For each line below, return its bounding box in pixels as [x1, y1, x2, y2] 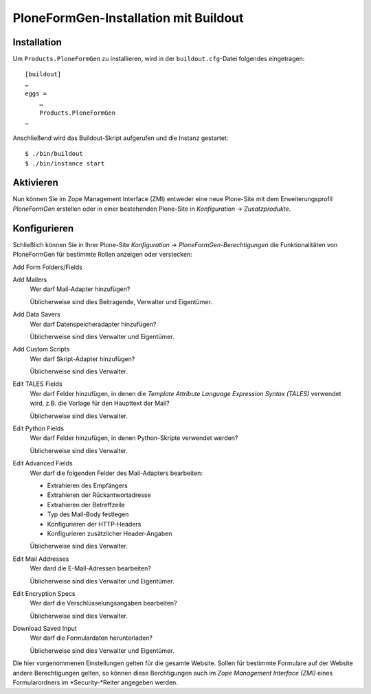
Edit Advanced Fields [12, 459, 73, 467]
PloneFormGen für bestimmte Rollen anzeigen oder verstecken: [12, 251, 192, 259]
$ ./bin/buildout [25, 150, 83, 158]
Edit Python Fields [12, 424, 65, 432]
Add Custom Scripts [12, 345, 70, 354]
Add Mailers [12, 275, 47, 284]
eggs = [25, 90, 47, 97]
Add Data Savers [12, 310, 61, 319]
